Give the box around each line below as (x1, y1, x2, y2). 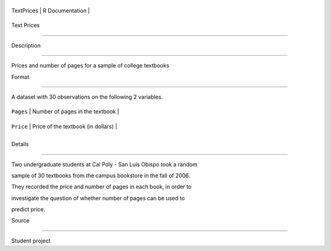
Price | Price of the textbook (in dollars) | (11, 123, 118, 130)
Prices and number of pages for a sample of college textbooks (11, 62, 170, 69)
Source (11, 217, 30, 224)
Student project (11, 237, 51, 244)
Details (11, 141, 29, 148)
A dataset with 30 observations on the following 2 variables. (11, 93, 163, 101)
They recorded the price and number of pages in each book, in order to (11, 183, 192, 190)
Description (11, 42, 41, 49)
